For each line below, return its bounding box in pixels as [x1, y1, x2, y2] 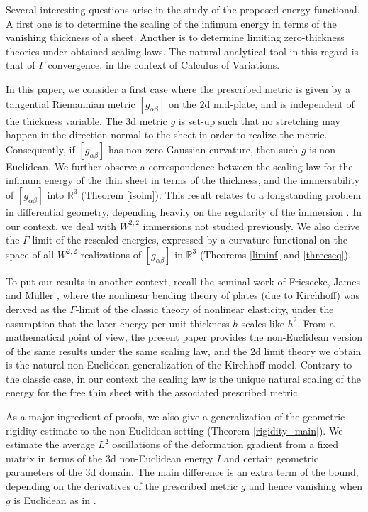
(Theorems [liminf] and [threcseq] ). [199, 246, 351, 261]
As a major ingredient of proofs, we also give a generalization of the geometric [6, 409, 345, 424]
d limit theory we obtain [255, 343, 362, 358]
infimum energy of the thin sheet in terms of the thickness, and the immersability [6, 173, 360, 187]
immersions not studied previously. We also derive [143, 218, 360, 233]
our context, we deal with [6, 218, 116, 233]
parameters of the [6, 464, 82, 479]
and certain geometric [223, 450, 319, 465]
